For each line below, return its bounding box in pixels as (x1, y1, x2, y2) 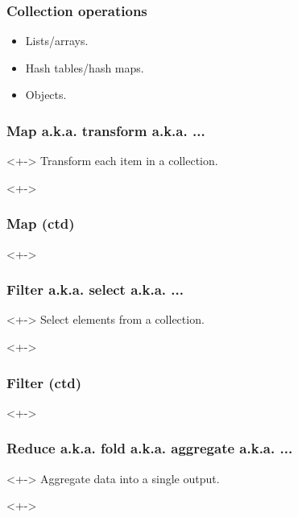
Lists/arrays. (25, 32, 89, 49)
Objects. (25, 86, 67, 103)
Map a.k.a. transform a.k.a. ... (6, 120, 205, 140)
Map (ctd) (6, 213, 75, 234)
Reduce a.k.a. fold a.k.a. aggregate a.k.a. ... (6, 438, 293, 458)
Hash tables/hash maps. (25, 59, 144, 76)
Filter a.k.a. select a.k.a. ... (6, 279, 184, 300)
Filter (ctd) (6, 372, 81, 392)
